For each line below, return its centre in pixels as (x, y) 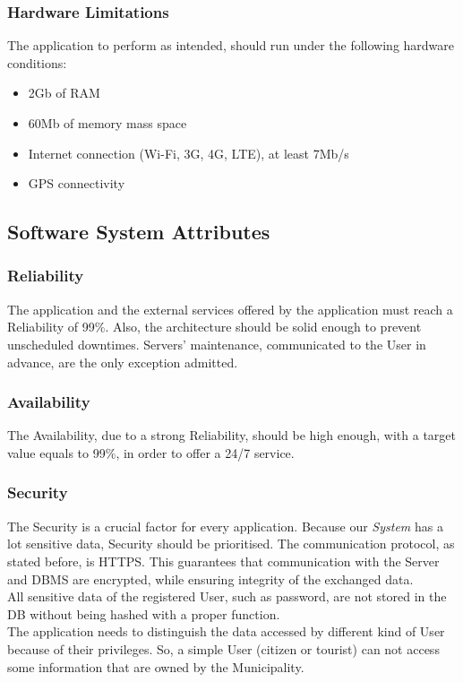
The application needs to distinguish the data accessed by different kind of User (226, 631)
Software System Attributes (139, 232)
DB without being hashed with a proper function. (144, 613)
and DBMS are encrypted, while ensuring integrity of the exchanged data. (210, 578)
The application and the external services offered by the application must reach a (230, 309)
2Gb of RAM (64, 93)
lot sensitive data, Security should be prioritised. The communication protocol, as (231, 544)
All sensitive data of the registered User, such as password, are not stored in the (227, 596)
